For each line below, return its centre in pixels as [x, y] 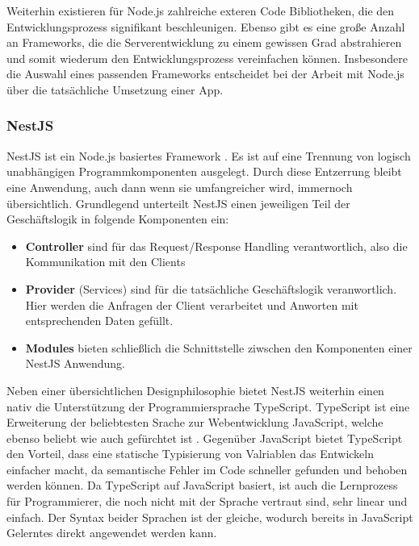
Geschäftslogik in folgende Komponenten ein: [118, 219]
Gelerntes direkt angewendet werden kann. [112, 533]
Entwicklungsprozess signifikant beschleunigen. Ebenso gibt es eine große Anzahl [206, 26]
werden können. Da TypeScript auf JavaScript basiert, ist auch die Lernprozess [202, 485]
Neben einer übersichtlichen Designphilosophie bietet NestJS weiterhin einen [195, 390]
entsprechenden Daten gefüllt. [99, 321]
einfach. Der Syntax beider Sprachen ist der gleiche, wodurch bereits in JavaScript [210, 517]
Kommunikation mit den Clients [105, 262]
